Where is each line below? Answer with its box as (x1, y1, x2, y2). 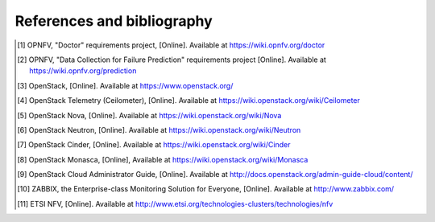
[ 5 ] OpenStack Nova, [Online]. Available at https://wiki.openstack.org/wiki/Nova (17, 110, 282, 120)
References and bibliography (14, 12, 213, 30)
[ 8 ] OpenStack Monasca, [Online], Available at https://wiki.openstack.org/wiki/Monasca (17, 154, 309, 164)
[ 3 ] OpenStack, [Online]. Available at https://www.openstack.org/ (17, 80, 234, 90)
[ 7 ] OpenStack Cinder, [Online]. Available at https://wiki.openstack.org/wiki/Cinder (17, 140, 291, 150)
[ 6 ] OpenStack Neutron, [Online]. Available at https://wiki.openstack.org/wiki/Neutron (17, 125, 301, 134)
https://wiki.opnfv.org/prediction (29, 66, 137, 76)
